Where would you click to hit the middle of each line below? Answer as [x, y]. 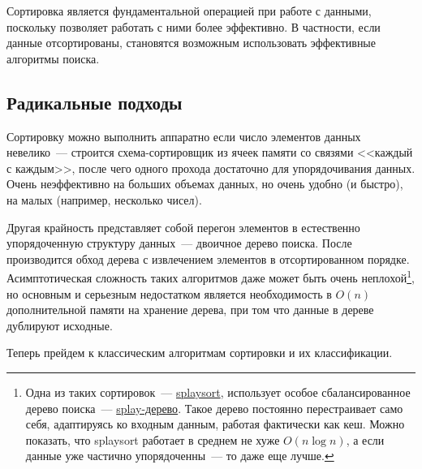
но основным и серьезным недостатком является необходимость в [169, 293]
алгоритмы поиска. [53, 58]
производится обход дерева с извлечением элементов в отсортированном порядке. [208, 258]
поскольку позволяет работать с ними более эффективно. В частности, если [194, 26]
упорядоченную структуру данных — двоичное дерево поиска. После [179, 243]
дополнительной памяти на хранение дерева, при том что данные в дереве [190, 310]
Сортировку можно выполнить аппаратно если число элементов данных [184, 136]
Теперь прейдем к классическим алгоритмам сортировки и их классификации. [200, 353]
